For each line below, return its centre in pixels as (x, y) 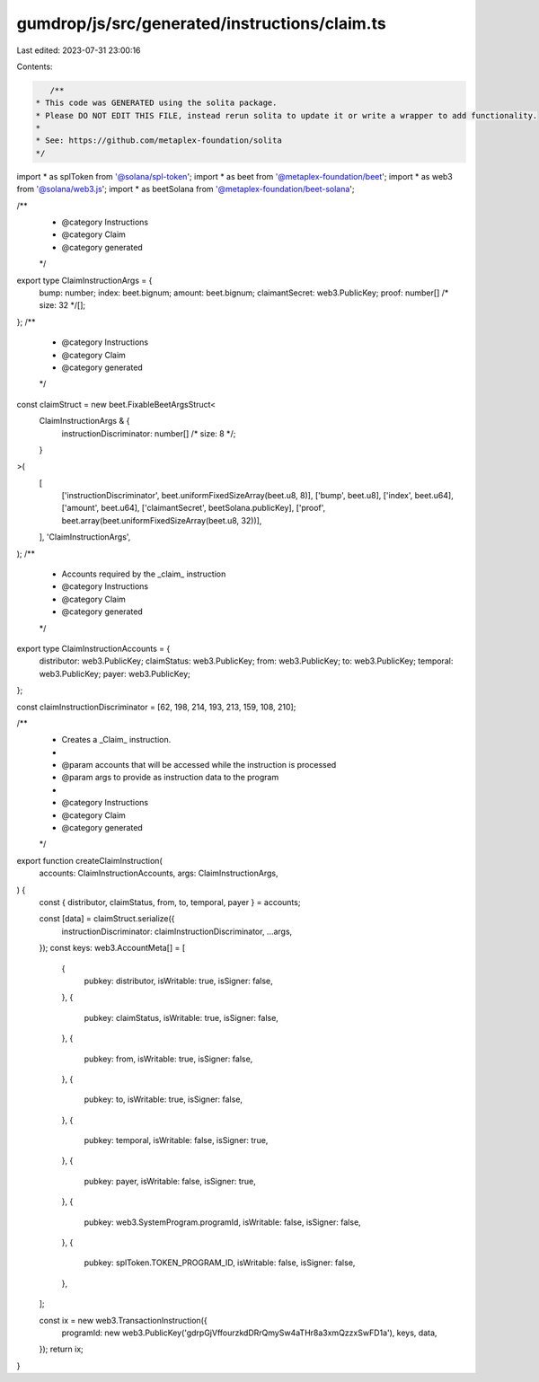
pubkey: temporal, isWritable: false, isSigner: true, (176, 1140)
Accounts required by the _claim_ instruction (144, 574)
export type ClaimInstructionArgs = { (84, 280)
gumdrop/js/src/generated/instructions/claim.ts (201, 23)
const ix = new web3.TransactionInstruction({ (123, 1320)
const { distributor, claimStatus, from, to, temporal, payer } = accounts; (170, 902)
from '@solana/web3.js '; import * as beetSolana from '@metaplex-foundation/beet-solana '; (186, 189)
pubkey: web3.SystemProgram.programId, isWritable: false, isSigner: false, (222, 1222)
